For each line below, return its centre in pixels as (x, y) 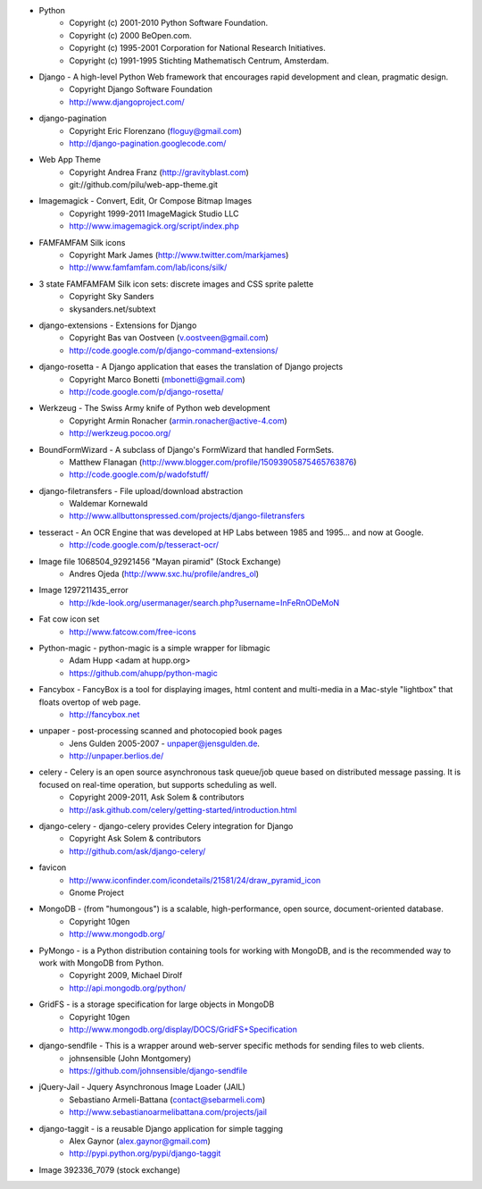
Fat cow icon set (69, 619)
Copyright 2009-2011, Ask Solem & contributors (157, 797)
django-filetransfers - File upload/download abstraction (141, 490)
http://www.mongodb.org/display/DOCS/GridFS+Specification (183, 1029)
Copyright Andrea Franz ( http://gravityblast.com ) (159, 172)
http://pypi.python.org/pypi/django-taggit (145, 1153)
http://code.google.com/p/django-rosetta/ (146, 391)
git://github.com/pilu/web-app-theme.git (144, 185)
